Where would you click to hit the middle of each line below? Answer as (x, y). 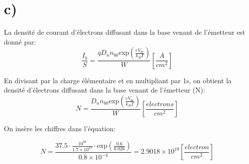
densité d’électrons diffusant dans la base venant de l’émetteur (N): (105, 90)
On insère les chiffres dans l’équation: (60, 129)
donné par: (20, 41)
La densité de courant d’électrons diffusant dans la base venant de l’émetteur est (125, 32)
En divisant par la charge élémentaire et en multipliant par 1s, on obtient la (118, 80)
